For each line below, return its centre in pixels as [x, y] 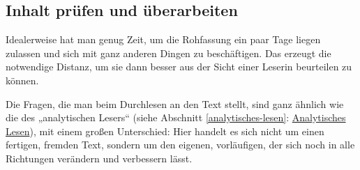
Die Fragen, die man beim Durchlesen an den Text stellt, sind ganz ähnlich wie [175, 103]
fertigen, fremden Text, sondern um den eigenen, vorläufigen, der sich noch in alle [180, 145]
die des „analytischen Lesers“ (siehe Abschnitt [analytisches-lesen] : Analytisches [176, 117]
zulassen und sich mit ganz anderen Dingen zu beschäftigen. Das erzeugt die [168, 53]
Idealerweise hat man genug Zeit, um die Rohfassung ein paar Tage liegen [163, 39]
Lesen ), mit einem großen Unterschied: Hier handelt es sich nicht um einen [165, 131]
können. [22, 80]
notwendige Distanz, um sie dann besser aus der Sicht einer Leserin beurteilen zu [179, 67]
